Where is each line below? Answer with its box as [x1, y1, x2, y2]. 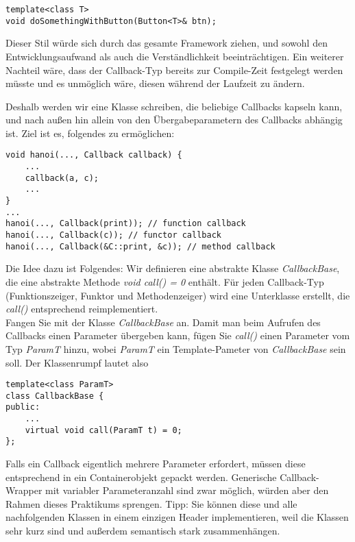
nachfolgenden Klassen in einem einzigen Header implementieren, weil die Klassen [5, 510, 349, 524]
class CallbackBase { [5, 391, 104, 401]
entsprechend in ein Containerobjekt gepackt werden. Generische [5, 469, 277, 484]
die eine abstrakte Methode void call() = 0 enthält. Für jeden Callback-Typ [5, 274, 324, 288]
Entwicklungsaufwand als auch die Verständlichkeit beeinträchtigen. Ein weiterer [5, 49, 344, 63]
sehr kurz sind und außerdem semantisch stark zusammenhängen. [5, 523, 280, 538]
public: [5, 402, 40, 412]
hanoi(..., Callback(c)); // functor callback [5, 230, 221, 241]
